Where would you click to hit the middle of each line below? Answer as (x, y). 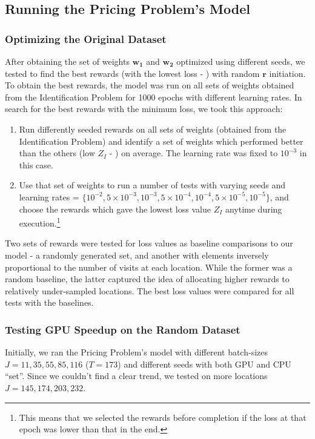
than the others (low (57, 153)
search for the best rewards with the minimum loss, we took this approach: (144, 109)
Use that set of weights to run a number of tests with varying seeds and (152, 185)
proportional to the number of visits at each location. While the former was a (149, 267)
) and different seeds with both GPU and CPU (204, 364)
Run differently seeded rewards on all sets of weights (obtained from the (153, 129)
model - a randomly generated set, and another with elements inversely (137, 255)
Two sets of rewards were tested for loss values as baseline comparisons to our (149, 243)
